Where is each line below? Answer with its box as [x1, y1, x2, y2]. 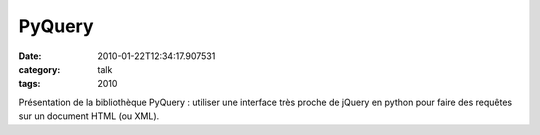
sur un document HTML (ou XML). [18, 110, 160, 122]
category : [18, 63, 61, 75]
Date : [18, 50, 42, 62]
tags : [18, 78, 41, 90]
